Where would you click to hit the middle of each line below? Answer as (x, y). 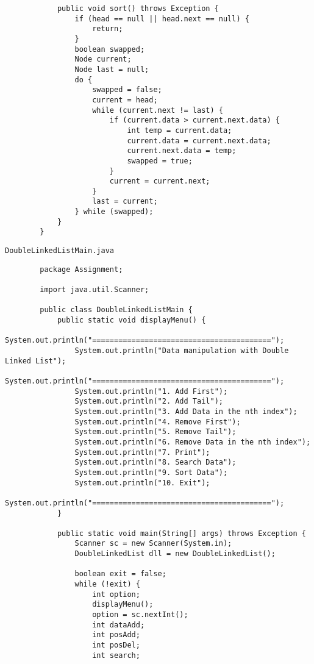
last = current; (125, 202)
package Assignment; (81, 269)
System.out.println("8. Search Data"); (155, 462)
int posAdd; (116, 635)
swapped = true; (160, 161)
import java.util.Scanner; (95, 290)
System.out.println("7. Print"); (142, 452)
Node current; (103, 59)
